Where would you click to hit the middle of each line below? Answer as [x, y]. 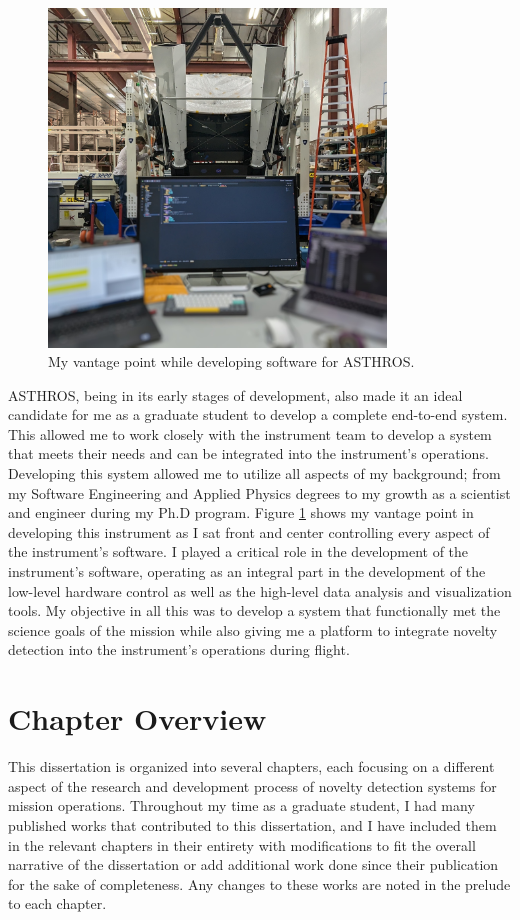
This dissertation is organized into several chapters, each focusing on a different [251, 766]
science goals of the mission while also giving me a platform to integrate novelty [253, 629]
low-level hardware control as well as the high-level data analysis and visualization [260, 590]
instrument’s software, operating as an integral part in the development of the [247, 571]
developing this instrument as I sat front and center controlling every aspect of [249, 531]
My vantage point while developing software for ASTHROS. [231, 361]
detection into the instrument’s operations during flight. [179, 649]
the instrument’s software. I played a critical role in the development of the [238, 551]
